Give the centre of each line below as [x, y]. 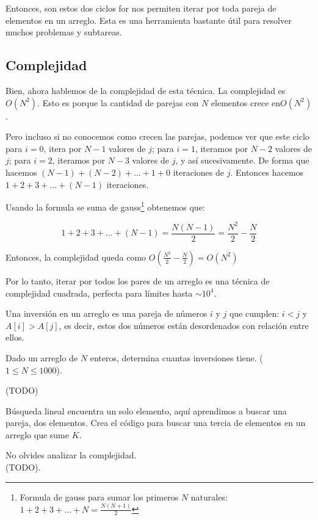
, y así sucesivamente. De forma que [242, 160]
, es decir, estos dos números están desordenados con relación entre [184, 325]
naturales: [209, 497]
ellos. [15, 337]
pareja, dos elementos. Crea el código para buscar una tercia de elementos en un [156, 423]
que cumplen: [254, 313]
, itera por [63, 148]
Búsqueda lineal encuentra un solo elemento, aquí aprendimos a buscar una [146, 410]
